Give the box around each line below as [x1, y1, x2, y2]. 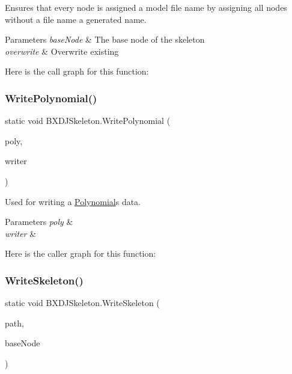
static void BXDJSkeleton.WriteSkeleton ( [5, 296, 160, 309]
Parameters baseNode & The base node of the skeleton [5, 33, 205, 46]
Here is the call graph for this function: [5, 65, 149, 78]
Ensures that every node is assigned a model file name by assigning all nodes [5, 1, 287, 13]
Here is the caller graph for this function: [5, 247, 156, 260]
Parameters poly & [5, 215, 73, 228]
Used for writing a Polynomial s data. [5, 195, 141, 207]
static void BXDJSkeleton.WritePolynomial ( [5, 114, 171, 127]
